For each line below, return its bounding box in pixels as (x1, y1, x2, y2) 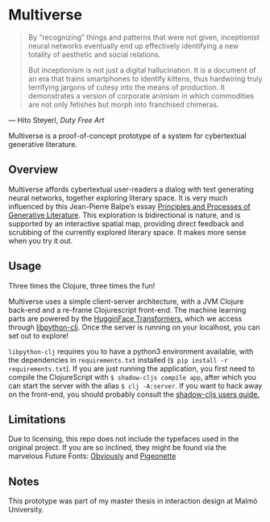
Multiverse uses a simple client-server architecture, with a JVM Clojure (8, 297, 244, 306)
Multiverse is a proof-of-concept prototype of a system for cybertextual (8, 131, 247, 141)
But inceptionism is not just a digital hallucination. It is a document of (27, 65, 256, 74)
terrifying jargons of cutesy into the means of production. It (27, 82, 226, 92)
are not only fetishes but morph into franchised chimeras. (27, 99, 219, 109)
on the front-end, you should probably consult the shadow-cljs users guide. (8, 389, 260, 399)
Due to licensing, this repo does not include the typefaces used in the (8, 434, 239, 444)
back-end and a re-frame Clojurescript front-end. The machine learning (8, 305, 247, 314)
